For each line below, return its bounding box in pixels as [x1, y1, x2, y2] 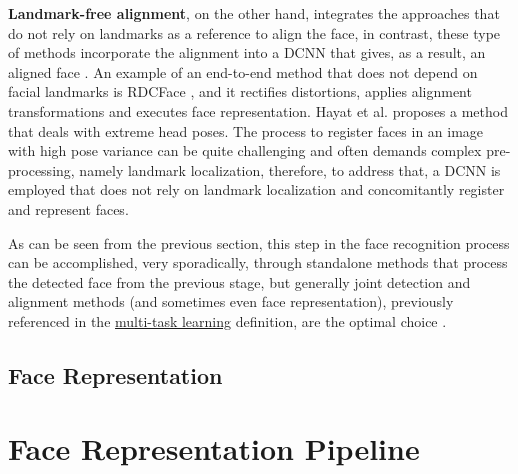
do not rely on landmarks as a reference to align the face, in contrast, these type [8, 22, 501, 43]
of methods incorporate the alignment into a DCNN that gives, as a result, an [8, 42, 486, 63]
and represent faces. [8, 198, 129, 219]
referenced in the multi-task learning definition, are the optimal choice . [8, 310, 447, 331]
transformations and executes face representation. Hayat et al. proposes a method [8, 100, 508, 121]
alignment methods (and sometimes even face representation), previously [8, 291, 454, 312]
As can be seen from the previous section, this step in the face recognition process [8, 232, 510, 253]
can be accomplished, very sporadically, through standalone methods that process [8, 252, 508, 273]
